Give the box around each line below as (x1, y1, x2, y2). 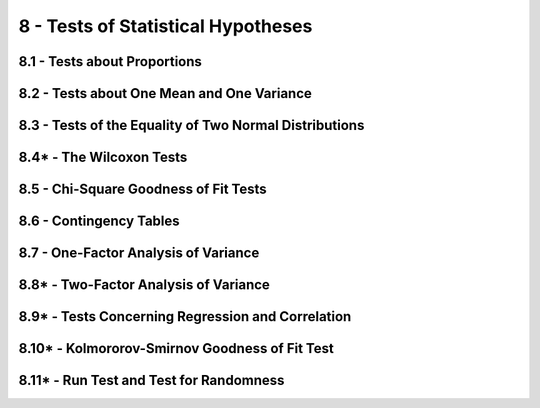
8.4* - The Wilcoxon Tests (18, 149, 188, 166)
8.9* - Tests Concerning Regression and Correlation (18, 308, 352, 325)
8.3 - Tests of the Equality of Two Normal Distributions (18, 117, 365, 134)
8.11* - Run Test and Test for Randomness (18, 372, 285, 389)
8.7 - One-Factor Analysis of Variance (18, 245, 260, 262)
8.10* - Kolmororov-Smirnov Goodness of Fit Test (18, 340, 334, 357)
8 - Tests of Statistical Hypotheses (18, 15, 313, 37)
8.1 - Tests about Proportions (18, 53, 202, 70)
